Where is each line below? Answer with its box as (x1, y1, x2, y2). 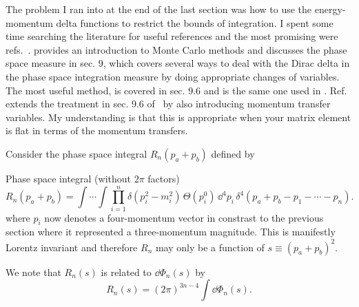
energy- (314, 2, 346, 16)
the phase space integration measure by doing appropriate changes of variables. (6, 69, 340, 83)
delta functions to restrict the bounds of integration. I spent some (56, 15, 334, 30)
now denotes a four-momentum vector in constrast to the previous (44, 210, 324, 224)
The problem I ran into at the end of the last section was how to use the (6, 2, 312, 16)
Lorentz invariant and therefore (6, 240, 138, 254)
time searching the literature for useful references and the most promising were (6, 29, 338, 43)
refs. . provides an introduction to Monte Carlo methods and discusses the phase (6, 42, 347, 56)
